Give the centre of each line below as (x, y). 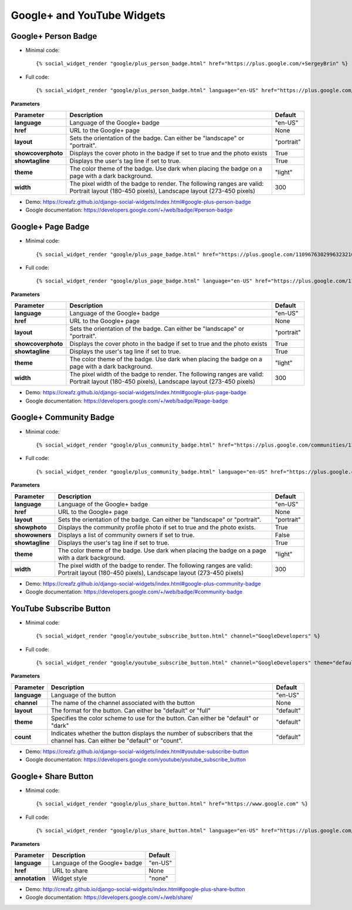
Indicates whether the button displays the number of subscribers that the (152, 733)
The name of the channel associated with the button (123, 703)
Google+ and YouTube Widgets (88, 15)
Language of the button (83, 695)
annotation (30, 878)
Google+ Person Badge (54, 36)
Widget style (70, 878)
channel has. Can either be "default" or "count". (117, 740)
